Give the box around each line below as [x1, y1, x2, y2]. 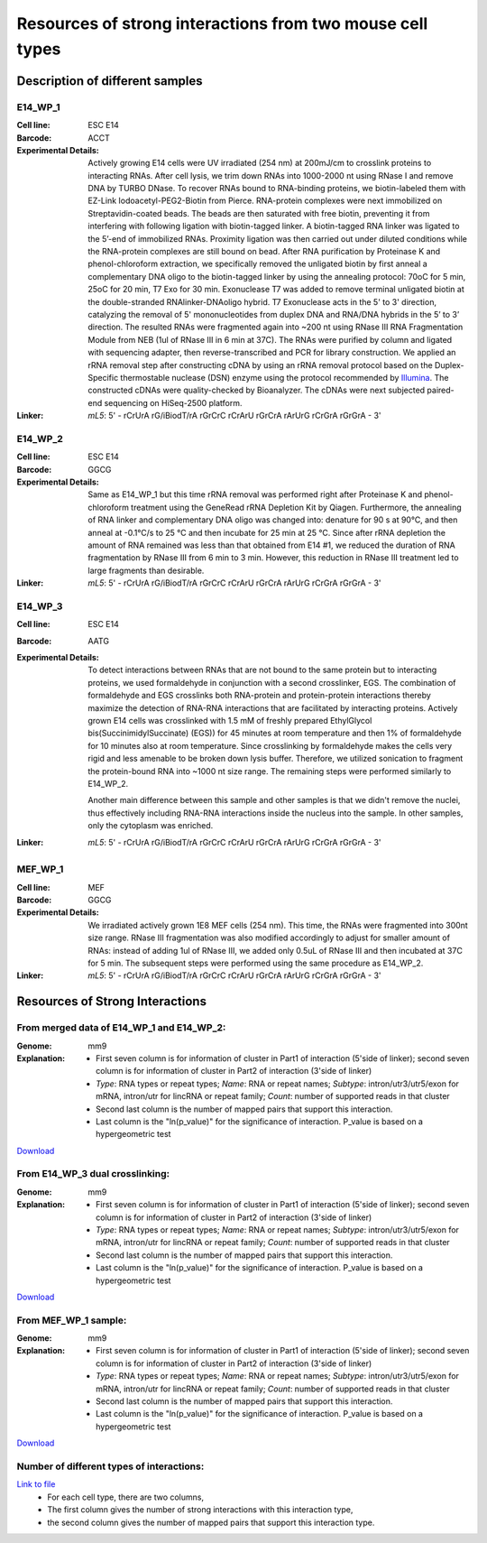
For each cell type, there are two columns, [47, 1492, 205, 1502]
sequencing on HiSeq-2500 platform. [104, 397, 243, 408]
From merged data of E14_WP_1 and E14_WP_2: [16, 1021, 226, 1034]
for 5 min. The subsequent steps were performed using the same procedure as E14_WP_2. [87, 957, 424, 969]
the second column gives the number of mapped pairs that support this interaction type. [47, 1517, 375, 1528]
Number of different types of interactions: [16, 1460, 205, 1473]
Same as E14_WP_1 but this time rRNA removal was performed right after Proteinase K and [87, 489, 423, 500]
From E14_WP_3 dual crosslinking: [16, 1168, 170, 1180]
